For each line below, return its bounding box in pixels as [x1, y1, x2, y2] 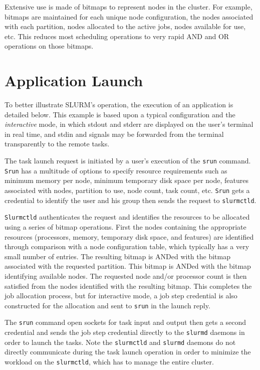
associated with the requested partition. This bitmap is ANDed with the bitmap [5, 261, 251, 271]
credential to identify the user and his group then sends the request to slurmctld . [5, 195, 256, 205]
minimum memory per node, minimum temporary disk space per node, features [5, 175, 248, 186]
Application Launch [5, 70, 143, 91]
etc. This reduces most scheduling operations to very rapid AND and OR [5, 31, 229, 41]
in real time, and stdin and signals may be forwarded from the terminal [5, 128, 224, 139]
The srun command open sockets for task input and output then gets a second [5, 317, 246, 327]
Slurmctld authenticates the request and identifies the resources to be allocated [5, 212, 250, 222]
